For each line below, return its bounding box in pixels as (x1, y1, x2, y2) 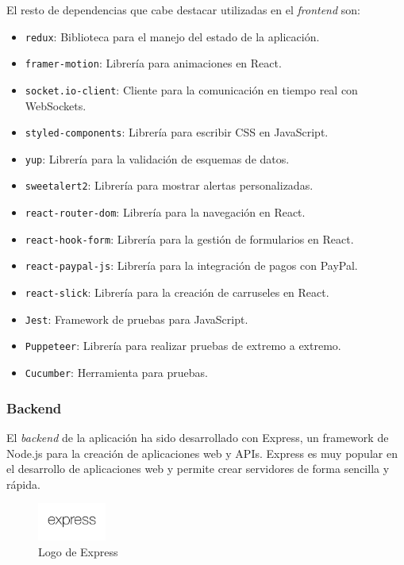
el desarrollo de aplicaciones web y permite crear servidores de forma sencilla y (6, 460, 390, 477)
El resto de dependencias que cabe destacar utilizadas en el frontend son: (6, 2, 360, 17)
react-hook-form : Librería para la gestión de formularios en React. (25, 230, 354, 247)
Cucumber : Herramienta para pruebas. (25, 364, 208, 381)
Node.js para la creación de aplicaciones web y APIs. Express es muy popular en (6, 444, 398, 461)
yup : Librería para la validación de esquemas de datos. (25, 150, 290, 167)
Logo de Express (38, 543, 118, 559)
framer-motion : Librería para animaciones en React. (25, 55, 282, 71)
